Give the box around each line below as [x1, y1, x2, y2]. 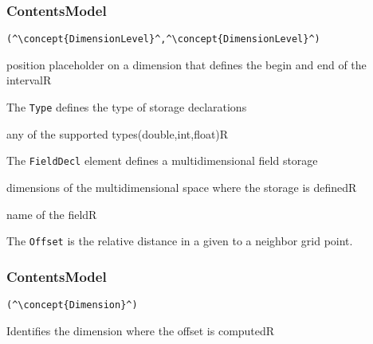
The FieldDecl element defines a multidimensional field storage [6, 152, 318, 169]
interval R [6, 72, 52, 88]
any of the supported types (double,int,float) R [6, 125, 229, 142]
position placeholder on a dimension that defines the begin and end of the [6, 56, 367, 72]
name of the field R [6, 205, 97, 222]
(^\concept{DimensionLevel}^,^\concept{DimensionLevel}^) [6, 33, 320, 45]
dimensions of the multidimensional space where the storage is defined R [6, 178, 357, 195]
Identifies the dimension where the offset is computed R [6, 322, 275, 338]
